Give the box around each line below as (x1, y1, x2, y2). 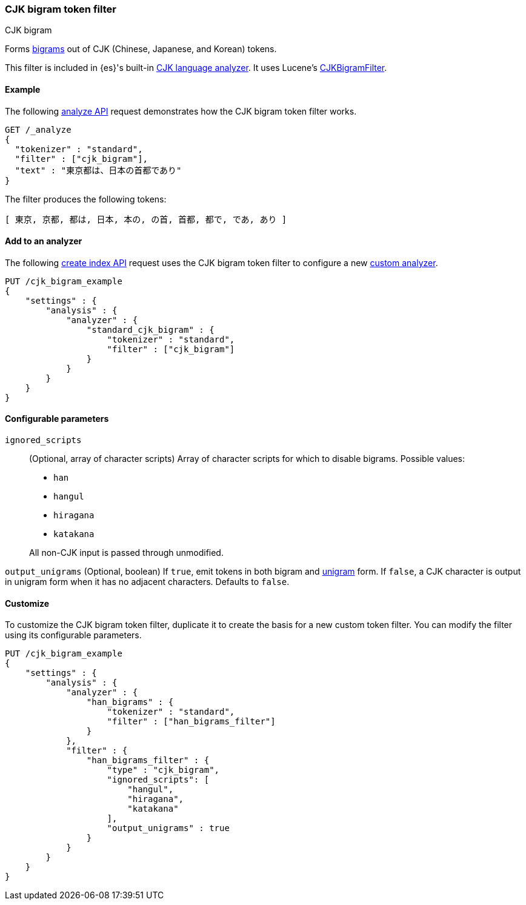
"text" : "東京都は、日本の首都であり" (15, 165, 182, 175)
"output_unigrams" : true (107, 823, 230, 833)
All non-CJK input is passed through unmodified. (29, 547, 224, 558)
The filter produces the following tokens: (5, 193, 167, 204)
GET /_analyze (5, 124, 72, 135)
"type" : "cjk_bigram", (107, 765, 220, 775)
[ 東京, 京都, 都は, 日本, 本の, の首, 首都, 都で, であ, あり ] (5, 214, 287, 224)
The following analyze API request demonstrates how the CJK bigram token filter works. (5, 105, 357, 116)
